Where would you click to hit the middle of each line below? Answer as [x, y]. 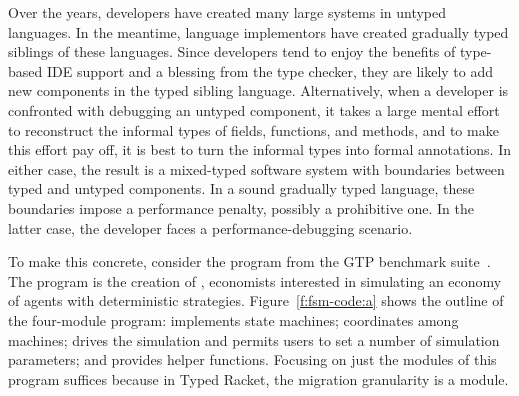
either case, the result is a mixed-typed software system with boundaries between [256, 168]
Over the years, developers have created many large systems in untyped [227, 12]
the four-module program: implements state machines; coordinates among [233, 319]
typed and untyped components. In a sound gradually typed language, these [241, 188]
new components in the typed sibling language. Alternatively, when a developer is [258, 90]
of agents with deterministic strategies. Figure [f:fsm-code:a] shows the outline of [256, 300]
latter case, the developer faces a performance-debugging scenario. [210, 227]
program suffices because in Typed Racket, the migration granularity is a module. [258, 378]
